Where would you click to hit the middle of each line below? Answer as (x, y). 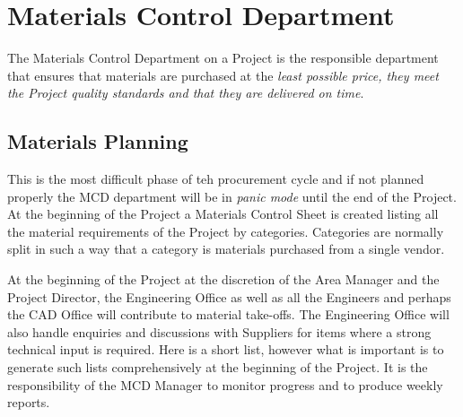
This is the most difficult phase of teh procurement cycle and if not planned (216, 179)
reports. (29, 402)
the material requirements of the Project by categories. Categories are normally (226, 231)
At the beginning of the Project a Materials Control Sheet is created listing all (223, 214)
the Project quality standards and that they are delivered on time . (186, 93)
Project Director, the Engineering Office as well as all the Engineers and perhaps (229, 296)
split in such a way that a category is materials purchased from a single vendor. (226, 249)
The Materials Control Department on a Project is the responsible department (223, 58)
